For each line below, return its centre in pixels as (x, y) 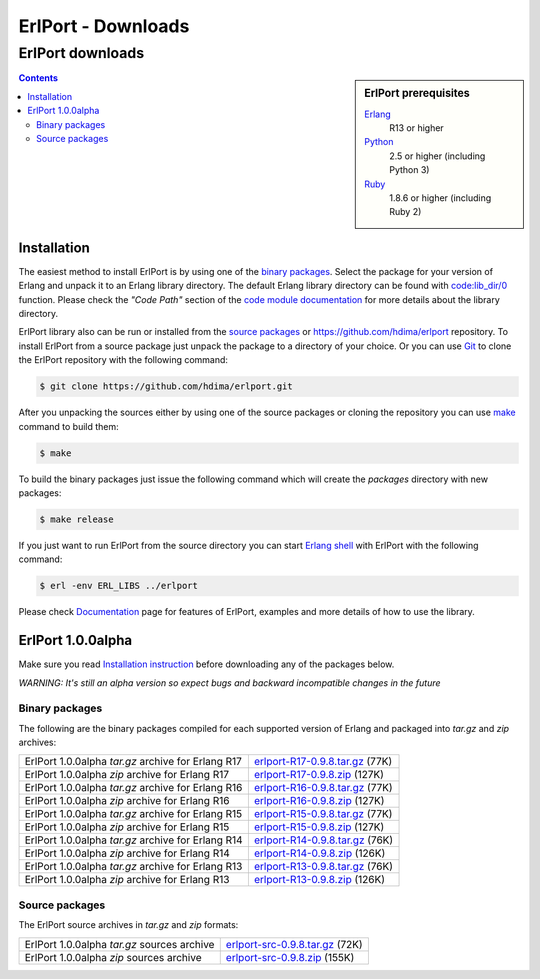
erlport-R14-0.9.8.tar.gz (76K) (323, 840)
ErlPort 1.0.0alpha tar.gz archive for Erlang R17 (133, 762)
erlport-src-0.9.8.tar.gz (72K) (294, 944)
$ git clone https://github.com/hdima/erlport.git (166, 386)
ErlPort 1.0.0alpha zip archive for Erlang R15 (127, 827)
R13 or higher (416, 128)
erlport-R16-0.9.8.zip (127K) (319, 801)
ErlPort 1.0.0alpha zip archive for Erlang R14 (127, 853)
